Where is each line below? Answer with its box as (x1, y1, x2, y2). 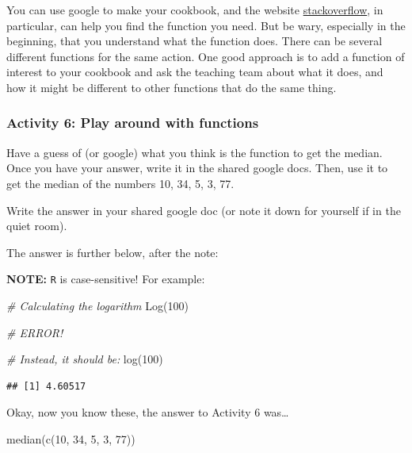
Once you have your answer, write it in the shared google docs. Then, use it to (6, 159, 388, 176)
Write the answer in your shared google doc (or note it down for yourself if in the (6, 202, 401, 218)
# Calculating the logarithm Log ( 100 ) (6, 298, 189, 313)
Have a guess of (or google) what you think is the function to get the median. (6, 144, 383, 160)
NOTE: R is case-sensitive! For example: (6, 271, 205, 287)
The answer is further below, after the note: (6, 244, 219, 260)
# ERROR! (6, 324, 63, 340)
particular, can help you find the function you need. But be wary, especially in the (6, 17, 406, 33)
